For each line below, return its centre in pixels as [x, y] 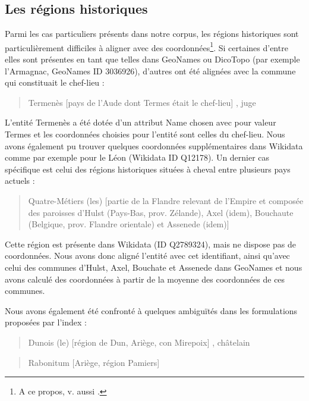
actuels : [20, 181]
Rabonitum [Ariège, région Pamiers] [94, 362]
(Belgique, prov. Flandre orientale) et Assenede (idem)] [129, 224]
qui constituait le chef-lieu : [55, 82]
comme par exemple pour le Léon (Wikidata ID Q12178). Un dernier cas [137, 157]
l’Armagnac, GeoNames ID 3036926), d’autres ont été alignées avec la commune [150, 71]
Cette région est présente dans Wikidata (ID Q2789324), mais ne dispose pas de [150, 244]
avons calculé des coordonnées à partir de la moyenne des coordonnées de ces [145, 279]
